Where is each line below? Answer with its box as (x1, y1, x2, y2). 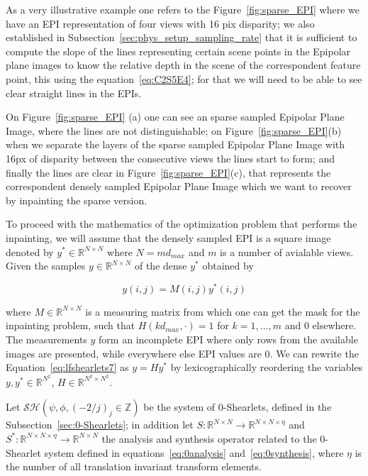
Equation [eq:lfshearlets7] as (6, 360, 129, 375)
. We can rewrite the (269, 345, 359, 360)
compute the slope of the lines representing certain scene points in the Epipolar (6, 43, 351, 58)
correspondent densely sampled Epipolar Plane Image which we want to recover (6, 179, 352, 194)
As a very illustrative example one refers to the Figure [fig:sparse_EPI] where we (6, 2, 360, 16)
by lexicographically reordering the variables (170, 360, 363, 375)
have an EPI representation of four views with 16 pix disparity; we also (6, 16, 315, 31)
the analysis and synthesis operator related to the (101, 431, 317, 445)
